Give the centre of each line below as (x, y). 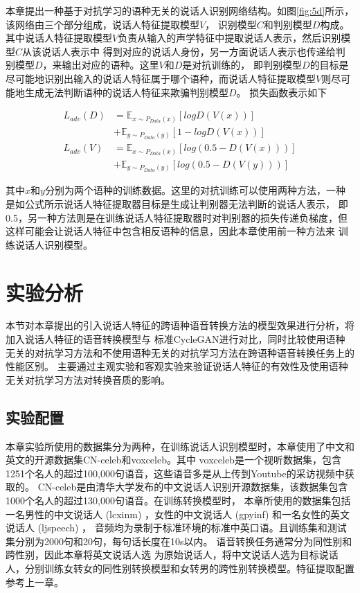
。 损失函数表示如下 (282, 92)
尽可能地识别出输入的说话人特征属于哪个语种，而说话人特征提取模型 (161, 78)
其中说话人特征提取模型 (59, 38)
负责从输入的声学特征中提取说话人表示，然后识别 (229, 38)
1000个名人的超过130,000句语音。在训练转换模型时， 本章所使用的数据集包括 (178, 500)
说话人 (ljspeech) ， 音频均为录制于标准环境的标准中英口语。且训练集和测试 (176, 528)
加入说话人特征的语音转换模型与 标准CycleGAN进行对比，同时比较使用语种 (175, 339)
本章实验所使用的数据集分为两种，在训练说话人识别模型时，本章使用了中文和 (180, 446)
